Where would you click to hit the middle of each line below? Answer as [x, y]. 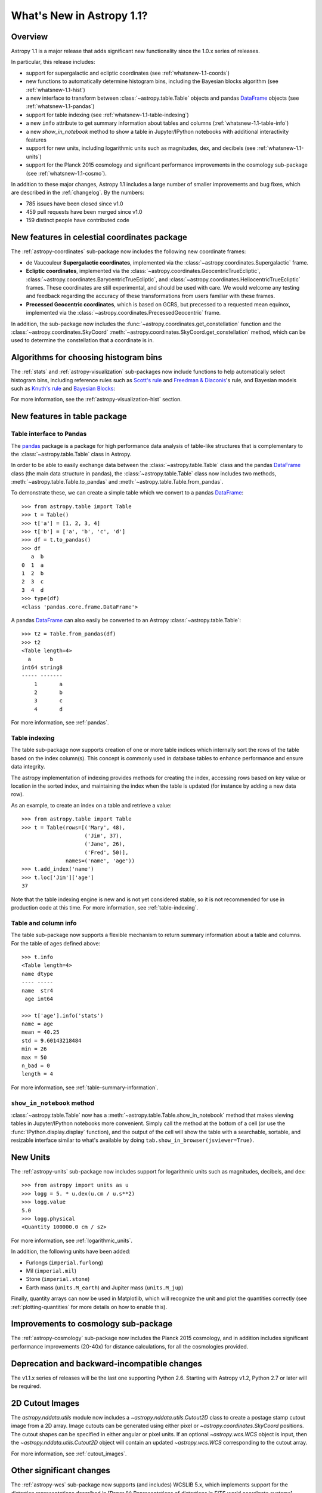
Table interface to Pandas [49, 434]
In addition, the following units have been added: [71, 1252]
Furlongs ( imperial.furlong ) [65, 1262]
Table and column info [44, 923]
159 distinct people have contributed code [78, 220]
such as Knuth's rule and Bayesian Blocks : [63, 388]
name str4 [38, 990]
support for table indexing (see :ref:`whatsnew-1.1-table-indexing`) [107, 115]
